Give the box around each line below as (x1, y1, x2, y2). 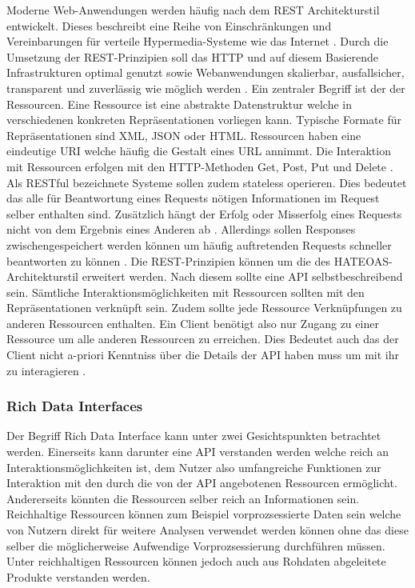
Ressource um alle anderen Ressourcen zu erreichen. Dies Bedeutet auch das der (6, 330, 399, 347)
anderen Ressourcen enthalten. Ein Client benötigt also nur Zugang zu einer (6, 314, 379, 331)
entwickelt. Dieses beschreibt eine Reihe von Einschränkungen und (6, 17, 332, 34)
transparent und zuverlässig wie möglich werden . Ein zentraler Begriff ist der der (6, 79, 405, 96)
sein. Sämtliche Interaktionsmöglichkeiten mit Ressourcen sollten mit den (6, 283, 365, 300)
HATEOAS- (333, 252, 393, 269)
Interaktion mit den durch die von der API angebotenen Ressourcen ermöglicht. (6, 474, 397, 491)
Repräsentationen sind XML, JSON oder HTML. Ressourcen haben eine (6, 126, 361, 143)
